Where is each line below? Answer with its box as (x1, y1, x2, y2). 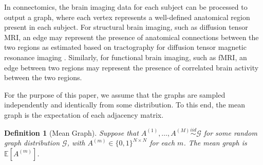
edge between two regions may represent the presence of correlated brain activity (4, 62, 259, 72)
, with (67, 137, 85, 148)
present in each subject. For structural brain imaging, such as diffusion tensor (4, 22, 248, 32)
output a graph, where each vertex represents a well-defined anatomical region (4, 11, 250, 22)
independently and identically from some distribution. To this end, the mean (4, 99, 245, 110)
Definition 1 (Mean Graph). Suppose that (4, 127, 139, 138)
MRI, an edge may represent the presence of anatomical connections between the (4, 31, 259, 42)
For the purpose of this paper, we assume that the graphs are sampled (4, 89, 226, 100)
